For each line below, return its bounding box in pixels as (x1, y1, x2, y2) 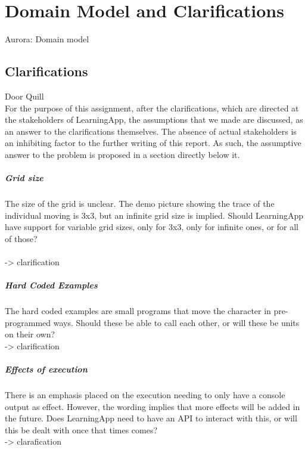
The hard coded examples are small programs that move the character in (5, 305, 271, 317)
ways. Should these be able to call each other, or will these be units (53, 316, 300, 328)
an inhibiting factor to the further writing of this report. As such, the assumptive (5, 136, 301, 149)
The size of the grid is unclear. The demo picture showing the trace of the (5, 197, 275, 210)
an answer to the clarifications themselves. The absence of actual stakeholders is (5, 125, 297, 137)
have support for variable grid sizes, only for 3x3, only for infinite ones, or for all (5, 221, 299, 233)
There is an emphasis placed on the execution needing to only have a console (5, 389, 285, 401)
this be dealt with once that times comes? (5, 423, 158, 436)
